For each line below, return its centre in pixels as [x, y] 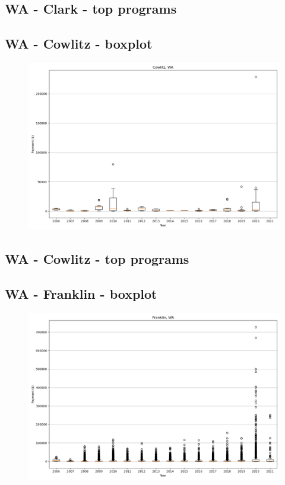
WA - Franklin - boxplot [81, 294]
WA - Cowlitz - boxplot [79, 44]
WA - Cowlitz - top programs [97, 259]
